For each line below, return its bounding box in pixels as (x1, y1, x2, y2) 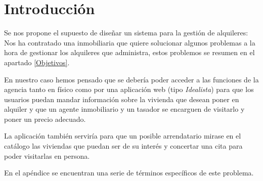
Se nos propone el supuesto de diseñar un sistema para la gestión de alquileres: (4, 27, 248, 38)
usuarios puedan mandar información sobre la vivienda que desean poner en (4, 94, 239, 104)
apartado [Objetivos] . (4, 57, 70, 67)
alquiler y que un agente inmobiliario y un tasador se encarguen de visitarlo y (4, 104, 245, 114)
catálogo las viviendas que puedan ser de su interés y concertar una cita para (4, 141, 243, 151)
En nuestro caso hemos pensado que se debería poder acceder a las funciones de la (4, 74, 259, 84)
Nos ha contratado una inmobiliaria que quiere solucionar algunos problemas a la (4, 37, 255, 48)
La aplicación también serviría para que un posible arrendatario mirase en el (4, 130, 241, 141)
